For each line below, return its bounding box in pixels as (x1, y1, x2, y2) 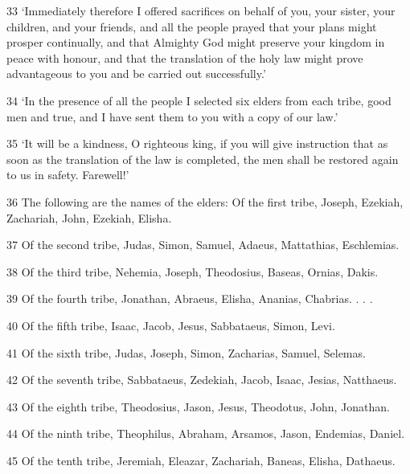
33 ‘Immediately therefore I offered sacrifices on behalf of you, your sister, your (6, 2, 396, 18)
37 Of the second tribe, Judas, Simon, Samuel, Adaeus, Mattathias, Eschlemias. (6, 236, 400, 253)
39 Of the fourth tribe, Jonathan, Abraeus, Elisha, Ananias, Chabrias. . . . (6, 290, 373, 307)
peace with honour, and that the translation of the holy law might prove (6, 49, 363, 66)
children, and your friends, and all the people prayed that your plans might (6, 18, 377, 35)
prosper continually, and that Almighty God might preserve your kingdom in (6, 34, 385, 51)
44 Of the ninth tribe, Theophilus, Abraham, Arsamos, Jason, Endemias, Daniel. (6, 425, 405, 442)
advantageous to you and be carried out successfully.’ (6, 65, 266, 82)
